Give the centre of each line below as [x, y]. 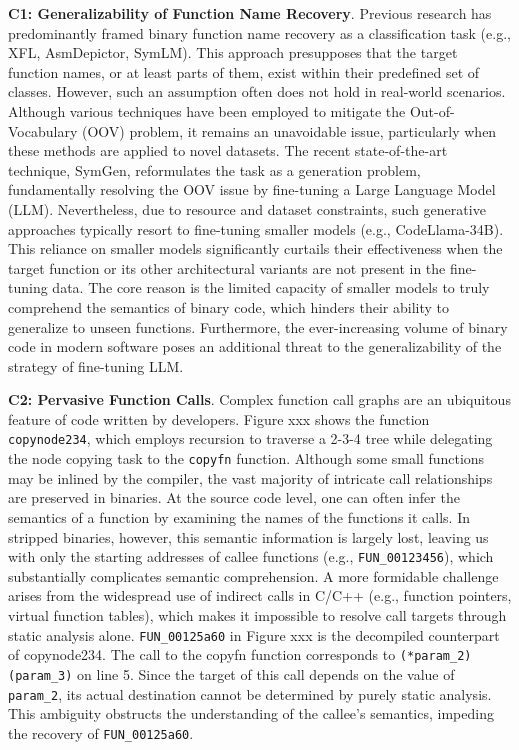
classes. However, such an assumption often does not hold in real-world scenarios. [257, 91]
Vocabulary [43, 130]
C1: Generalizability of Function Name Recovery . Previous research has [250, 13]
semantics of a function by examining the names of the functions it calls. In [239, 516]
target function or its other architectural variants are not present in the [227, 267]
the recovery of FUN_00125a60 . [101, 732]
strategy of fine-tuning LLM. [96, 365]
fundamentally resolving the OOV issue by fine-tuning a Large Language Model [252, 189]
